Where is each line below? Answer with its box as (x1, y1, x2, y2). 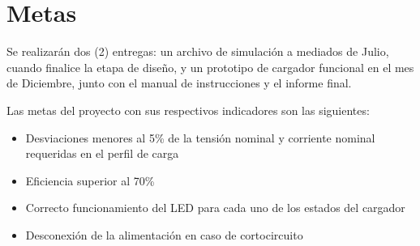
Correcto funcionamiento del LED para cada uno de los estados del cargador (25, 199, 405, 216)
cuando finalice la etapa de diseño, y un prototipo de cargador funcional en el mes (6, 58, 414, 75)
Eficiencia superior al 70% (25, 172, 155, 189)
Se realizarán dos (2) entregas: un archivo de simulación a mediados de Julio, (6, 43, 389, 60)
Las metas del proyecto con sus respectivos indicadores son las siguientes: (6, 101, 370, 118)
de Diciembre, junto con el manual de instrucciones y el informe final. (6, 74, 352, 91)
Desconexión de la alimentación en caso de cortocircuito (25, 226, 303, 243)
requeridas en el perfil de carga (25, 145, 179, 162)
